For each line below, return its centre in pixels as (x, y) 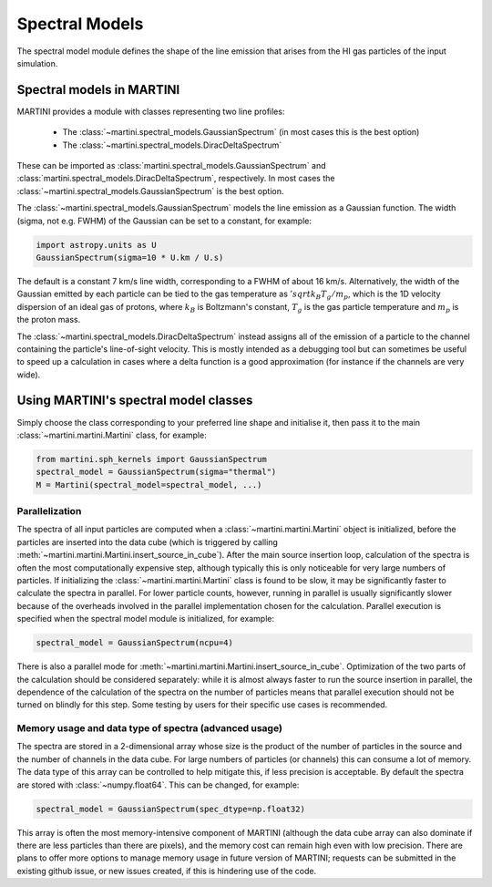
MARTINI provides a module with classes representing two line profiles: (151, 111)
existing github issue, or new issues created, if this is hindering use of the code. (167, 871)
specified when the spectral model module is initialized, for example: (146, 619)
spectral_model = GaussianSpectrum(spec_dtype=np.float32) (170, 809)
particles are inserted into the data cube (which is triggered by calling (147, 541)
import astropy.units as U (96, 245)
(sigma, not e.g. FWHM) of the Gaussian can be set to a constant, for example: (164, 221)
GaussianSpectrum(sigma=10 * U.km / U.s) (130, 257)
